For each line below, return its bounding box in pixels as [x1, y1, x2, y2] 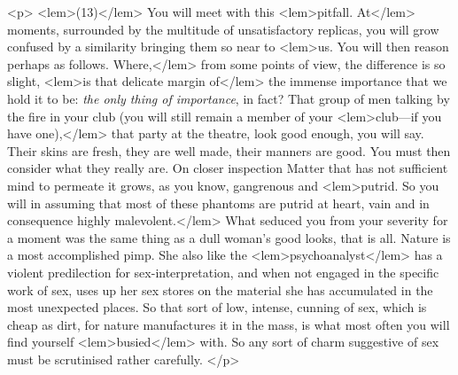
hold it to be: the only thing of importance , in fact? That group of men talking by [7, 89, 450, 107]
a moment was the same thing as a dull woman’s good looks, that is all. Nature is [7, 228, 451, 246]
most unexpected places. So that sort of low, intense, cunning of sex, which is [7, 298, 427, 316]
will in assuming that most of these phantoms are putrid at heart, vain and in [7, 193, 430, 212]
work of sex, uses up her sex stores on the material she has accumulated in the [7, 280, 433, 299]
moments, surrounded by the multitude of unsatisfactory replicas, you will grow [7, 20, 439, 38]
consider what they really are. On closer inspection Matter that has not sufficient [7, 159, 448, 177]
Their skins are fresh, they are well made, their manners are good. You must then [7, 141, 451, 160]
